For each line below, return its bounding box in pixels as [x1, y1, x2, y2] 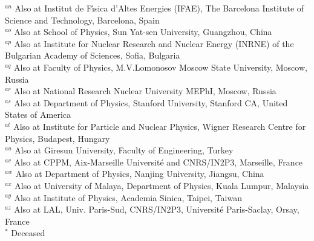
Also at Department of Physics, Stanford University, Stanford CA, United [14, 96, 288, 109]
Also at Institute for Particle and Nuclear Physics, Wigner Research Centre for [13, 120, 306, 132]
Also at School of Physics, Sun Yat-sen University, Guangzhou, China [14, 25, 272, 38]
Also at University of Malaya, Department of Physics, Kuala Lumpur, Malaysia [15, 179, 309, 191]
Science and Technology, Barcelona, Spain [5, 13, 160, 26]
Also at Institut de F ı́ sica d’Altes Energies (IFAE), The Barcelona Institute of [15, 2, 304, 14]
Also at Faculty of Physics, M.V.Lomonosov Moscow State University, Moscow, [14, 60, 307, 73]
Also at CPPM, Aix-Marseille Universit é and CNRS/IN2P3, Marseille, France [14, 155, 303, 168]
